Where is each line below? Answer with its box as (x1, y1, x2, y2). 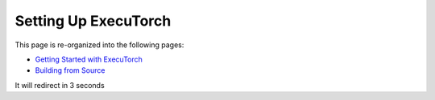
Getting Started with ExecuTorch (35, 54, 143, 64)
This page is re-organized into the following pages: (14, 40, 184, 50)
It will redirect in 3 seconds (14, 80, 105, 90)
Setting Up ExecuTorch (14, 12, 172, 30)
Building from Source (35, 66, 106, 75)
